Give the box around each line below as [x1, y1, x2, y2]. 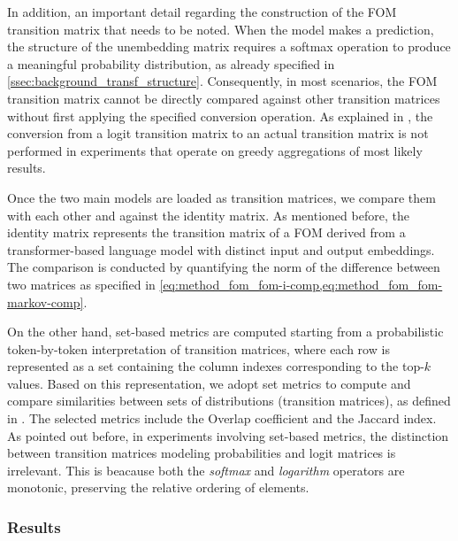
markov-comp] [7, 292, 84, 311]
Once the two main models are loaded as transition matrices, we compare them [7, 188, 436, 206]
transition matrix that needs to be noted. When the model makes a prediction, [7, 19, 434, 38]
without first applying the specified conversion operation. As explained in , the [7, 106, 433, 125]
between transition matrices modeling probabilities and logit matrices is [7, 444, 396, 462]
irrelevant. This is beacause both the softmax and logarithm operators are [7, 460, 405, 479]
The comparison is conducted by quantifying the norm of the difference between [7, 258, 440, 276]
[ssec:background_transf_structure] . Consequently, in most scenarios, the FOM [7, 72, 438, 90]
